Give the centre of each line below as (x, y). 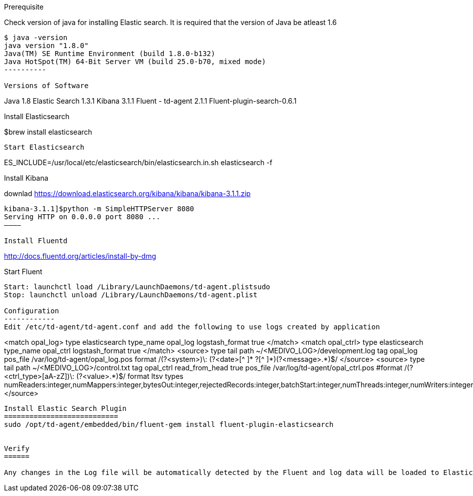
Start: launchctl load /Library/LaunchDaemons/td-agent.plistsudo (137, 287)
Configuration (32, 311)
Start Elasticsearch (44, 147)
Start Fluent (23, 272)
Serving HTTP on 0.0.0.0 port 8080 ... (82, 217)
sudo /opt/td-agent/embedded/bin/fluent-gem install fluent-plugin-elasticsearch (169, 424)
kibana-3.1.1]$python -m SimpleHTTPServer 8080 (99, 209)
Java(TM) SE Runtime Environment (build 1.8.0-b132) (110, 54)
